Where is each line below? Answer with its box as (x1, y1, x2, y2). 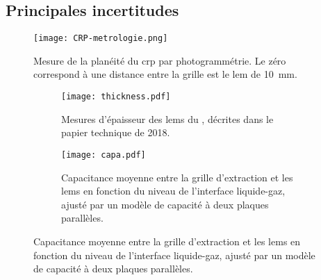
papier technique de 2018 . (61, 125, 170, 140)
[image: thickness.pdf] (61, 92, 171, 102)
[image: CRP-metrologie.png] (33, 33, 168, 44)
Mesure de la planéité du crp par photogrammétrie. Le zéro (33, 53, 286, 67)
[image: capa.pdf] (61, 149, 146, 160)
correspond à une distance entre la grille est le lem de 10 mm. (33, 67, 297, 81)
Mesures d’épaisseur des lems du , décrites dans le (61, 111, 274, 126)
